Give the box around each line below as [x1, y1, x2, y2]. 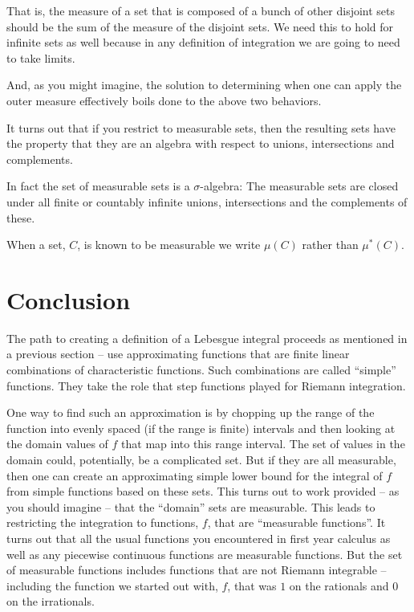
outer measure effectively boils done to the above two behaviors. [6, 92, 322, 108]
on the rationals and [289, 577, 389, 594]
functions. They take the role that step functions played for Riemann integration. [6, 377, 406, 394]
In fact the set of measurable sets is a [6, 177, 190, 194]
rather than [302, 236, 359, 253]
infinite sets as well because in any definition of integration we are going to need [6, 34, 400, 51]
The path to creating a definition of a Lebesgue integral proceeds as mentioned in [6, 329, 408, 346]
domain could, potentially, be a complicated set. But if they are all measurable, [6, 451, 396, 467]
